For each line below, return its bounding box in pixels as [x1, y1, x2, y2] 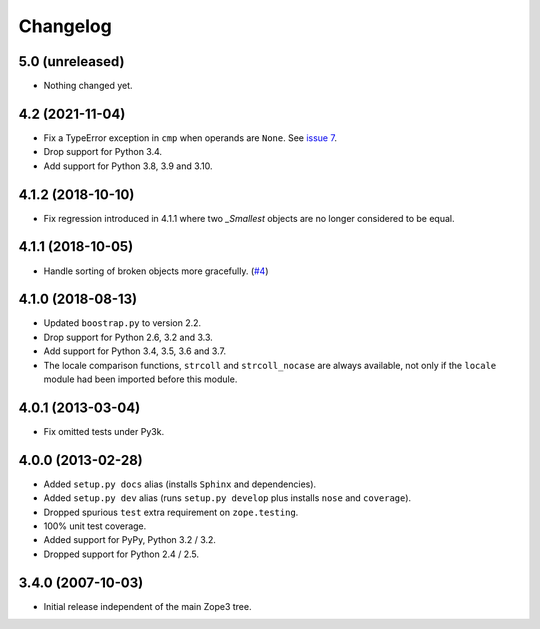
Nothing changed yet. [43, 80, 134, 92]
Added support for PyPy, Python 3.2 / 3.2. [43, 534, 217, 546]
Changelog [18, 15, 112, 37]
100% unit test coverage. [43, 520, 147, 532]
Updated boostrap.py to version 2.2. [43, 317, 202, 329]
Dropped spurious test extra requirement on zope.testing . [43, 506, 299, 518]
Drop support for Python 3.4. [43, 146, 163, 158]
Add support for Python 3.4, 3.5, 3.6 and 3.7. [43, 345, 227, 357]
